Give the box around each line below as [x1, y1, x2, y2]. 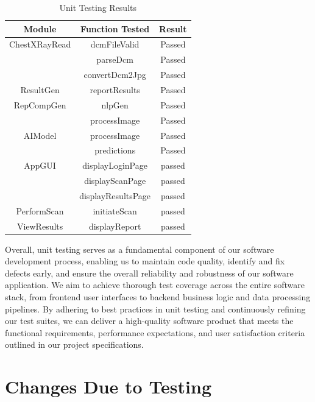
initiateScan [93, 204, 137, 217]
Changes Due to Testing [5, 374, 212, 399]
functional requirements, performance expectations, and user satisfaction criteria [5, 326, 305, 339]
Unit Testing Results [59, 1, 136, 13]
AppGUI [24, 159, 56, 172]
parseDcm [96, 53, 133, 66]
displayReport [88, 219, 141, 232]
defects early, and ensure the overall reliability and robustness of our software [5, 266, 294, 279]
